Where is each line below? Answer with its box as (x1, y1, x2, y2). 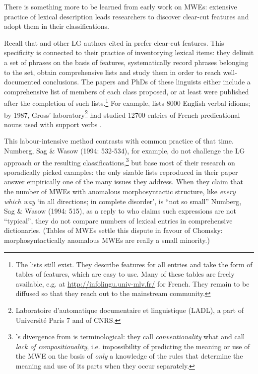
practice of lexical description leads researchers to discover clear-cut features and (4, 11, 249, 21)
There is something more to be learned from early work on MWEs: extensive (4, 1, 237, 11)
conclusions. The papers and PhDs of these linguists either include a (43, 76, 251, 87)
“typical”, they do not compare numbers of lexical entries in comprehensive (4, 215, 233, 225)
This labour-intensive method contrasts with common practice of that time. (4, 136, 234, 146)
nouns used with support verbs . (4, 119, 102, 129)
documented (4, 76, 41, 87)
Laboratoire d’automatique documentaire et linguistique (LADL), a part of (15, 305, 244, 315)
